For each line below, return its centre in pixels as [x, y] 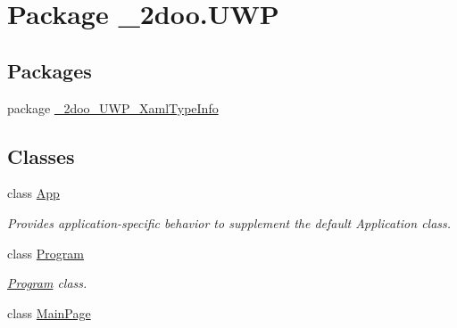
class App [33, 193]
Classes [41, 156]
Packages [50, 70]
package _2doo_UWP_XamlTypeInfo [113, 107]
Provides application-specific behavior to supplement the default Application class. [229, 222]
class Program [46, 253]
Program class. [47, 283]
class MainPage [49, 312]
